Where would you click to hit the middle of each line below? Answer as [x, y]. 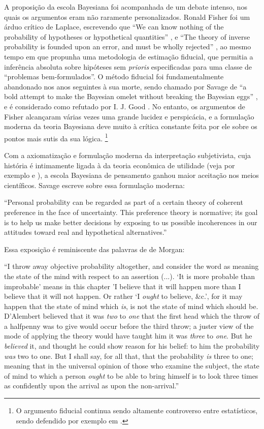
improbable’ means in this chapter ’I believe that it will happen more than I [123, 286]
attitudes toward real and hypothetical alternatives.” [86, 232]
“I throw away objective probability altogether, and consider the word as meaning [131, 266]
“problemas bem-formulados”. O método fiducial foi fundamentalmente [114, 76]
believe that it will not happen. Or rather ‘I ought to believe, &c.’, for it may [123, 296]
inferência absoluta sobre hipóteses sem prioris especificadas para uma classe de [128, 66]
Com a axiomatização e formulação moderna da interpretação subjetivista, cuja [128, 155]
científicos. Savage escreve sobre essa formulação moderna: [94, 185]
